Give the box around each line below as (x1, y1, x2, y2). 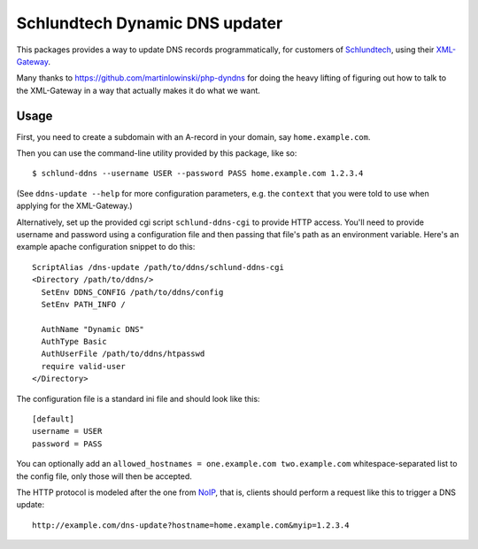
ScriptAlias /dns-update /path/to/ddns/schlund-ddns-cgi (32, 262, 285, 272)
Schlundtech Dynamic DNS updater (16, 13, 283, 33)
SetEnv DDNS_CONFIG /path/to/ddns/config (41, 287, 224, 297)
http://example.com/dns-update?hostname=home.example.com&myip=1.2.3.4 (32, 520, 350, 530)
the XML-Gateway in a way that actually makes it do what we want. (16, 85, 261, 96)
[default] (32, 414, 74, 424)
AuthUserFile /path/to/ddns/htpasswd (41, 349, 205, 359)
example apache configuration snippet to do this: (16, 242, 196, 252)
